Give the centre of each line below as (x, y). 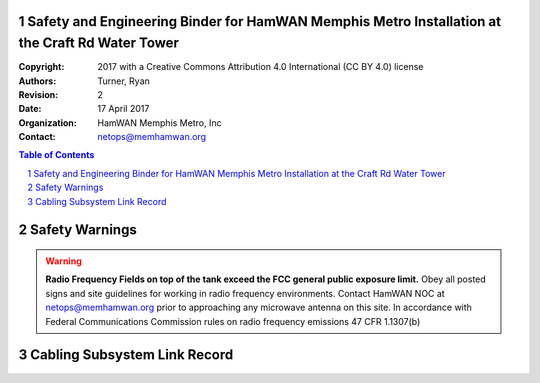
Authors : (37, 81)
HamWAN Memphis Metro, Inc (159, 122)
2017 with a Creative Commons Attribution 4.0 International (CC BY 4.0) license (260, 67)
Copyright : (41, 67)
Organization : (47, 122)
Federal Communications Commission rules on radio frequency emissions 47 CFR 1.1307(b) (233, 321)
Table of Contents (56, 155)
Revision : (38, 94)
